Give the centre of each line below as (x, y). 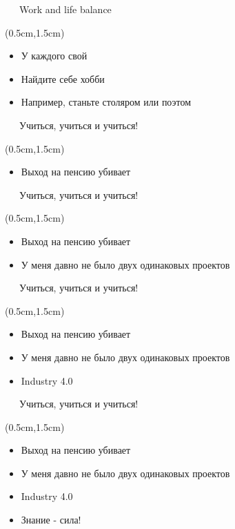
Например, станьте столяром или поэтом (106, 102)
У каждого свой (54, 56)
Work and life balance (65, 9)
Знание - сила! (51, 520)
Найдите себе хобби (63, 78)
